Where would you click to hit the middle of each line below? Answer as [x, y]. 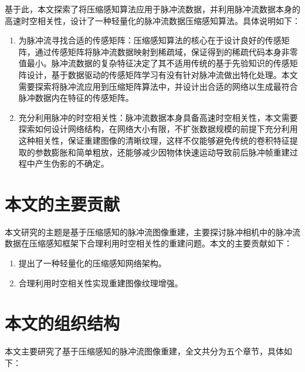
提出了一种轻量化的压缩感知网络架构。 [92, 263]
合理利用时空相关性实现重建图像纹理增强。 [101, 283]
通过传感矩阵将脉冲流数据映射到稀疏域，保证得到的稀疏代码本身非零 [166, 51]
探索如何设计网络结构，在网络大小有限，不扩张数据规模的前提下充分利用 [158, 129]
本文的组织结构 [62, 323]
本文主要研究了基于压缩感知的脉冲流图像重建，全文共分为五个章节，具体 [144, 351]
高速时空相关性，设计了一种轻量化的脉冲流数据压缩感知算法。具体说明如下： [152, 20]
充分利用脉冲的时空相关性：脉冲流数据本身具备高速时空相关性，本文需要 [158, 117]
